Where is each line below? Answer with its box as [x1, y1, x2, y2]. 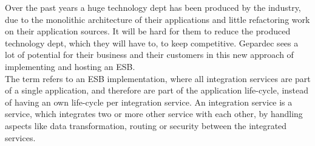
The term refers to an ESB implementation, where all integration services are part [5, 72, 311, 84]
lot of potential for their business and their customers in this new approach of [5, 48, 294, 61]
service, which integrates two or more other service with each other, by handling [5, 107, 303, 120]
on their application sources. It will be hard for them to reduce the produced [5, 25, 291, 37]
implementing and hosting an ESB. [5, 60, 135, 72]
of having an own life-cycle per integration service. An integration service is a [5, 95, 293, 108]
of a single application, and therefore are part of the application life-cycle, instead [5, 84, 309, 97]
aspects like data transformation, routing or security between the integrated [5, 119, 287, 132]
